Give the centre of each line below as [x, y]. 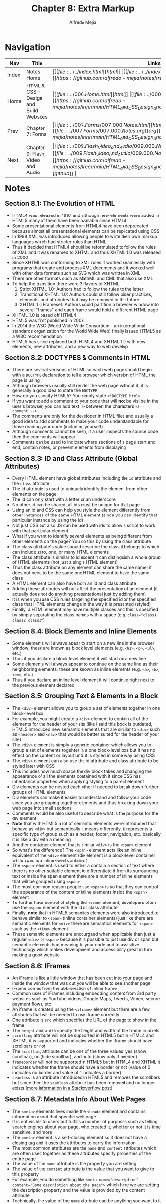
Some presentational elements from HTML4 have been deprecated [80, 226]
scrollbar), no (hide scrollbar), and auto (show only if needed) [75, 1057]
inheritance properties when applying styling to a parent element [78, 781]
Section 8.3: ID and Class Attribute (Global [71, 458]
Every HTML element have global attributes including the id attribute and [86, 478]
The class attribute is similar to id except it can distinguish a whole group [86, 557]
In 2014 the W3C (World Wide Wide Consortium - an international [79, 325]
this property [25, 1174]
